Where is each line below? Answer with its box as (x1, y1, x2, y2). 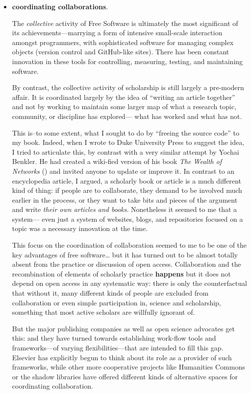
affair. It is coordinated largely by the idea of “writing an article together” (12, 92, 235, 102)
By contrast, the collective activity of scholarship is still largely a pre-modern (12, 82, 244, 93)
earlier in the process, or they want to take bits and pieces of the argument (12, 194, 238, 205)
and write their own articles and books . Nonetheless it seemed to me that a (12, 204, 237, 214)
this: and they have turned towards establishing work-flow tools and (12, 333, 216, 343)
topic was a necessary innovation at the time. (12, 223, 148, 233)
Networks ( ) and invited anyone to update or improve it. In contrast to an (12, 165, 235, 176)
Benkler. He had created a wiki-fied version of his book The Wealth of (12, 156, 222, 166)
